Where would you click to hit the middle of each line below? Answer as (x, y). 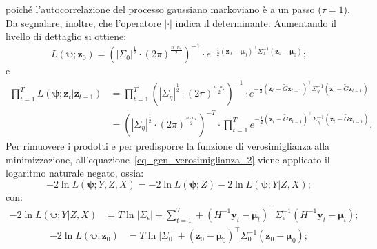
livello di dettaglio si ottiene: (66, 36)
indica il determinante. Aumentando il (256, 22)
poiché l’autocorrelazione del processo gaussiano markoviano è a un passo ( (164, 9)
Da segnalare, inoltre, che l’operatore (83, 22)
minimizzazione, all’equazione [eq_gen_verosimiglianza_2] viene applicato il (168, 159)
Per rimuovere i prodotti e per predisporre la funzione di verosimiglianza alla (168, 145)
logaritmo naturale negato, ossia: (75, 173)
